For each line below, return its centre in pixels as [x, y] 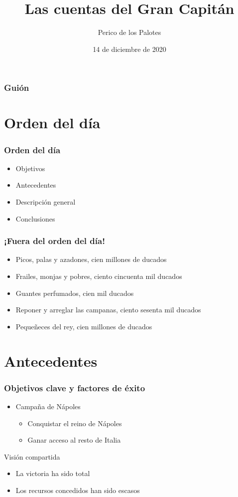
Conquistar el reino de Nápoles [75, 423]
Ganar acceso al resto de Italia [74, 440]
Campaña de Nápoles [48, 406]
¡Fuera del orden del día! [55, 241]
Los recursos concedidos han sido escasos [78, 490]
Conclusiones [35, 218]
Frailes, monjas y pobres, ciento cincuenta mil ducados [99, 276]
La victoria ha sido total [53, 473]
